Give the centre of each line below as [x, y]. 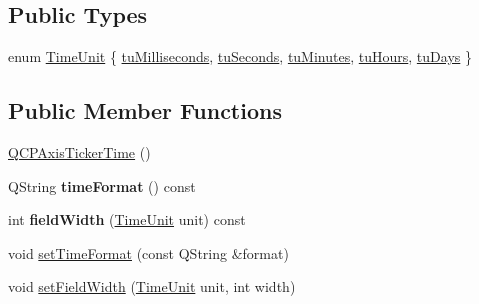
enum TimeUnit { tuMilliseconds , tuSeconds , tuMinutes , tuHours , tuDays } [240, 56]
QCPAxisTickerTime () [79, 152]
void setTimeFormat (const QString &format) [148, 252]
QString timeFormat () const [102, 185]
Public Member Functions [145, 110]
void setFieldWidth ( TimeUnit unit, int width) [152, 286]
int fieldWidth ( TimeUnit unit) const [127, 219]
